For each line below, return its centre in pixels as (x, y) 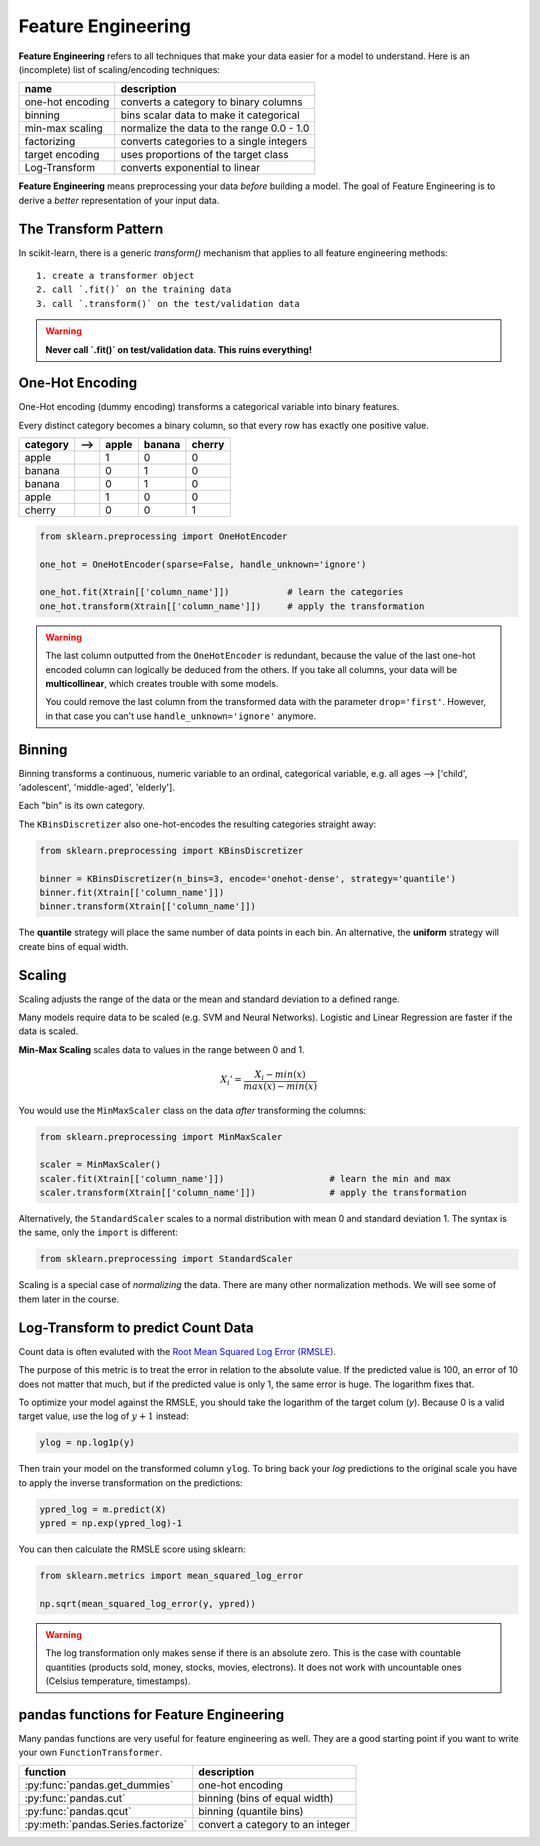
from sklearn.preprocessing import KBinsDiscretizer (171, 850)
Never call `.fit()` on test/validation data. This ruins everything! (178, 349)
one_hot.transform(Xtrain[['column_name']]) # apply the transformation (232, 606)
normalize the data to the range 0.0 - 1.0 (215, 128)
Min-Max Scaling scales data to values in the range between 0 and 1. (161, 1049)
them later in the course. (69, 1299)
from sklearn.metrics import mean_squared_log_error (171, 1576)
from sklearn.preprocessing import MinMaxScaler (161, 1136)
